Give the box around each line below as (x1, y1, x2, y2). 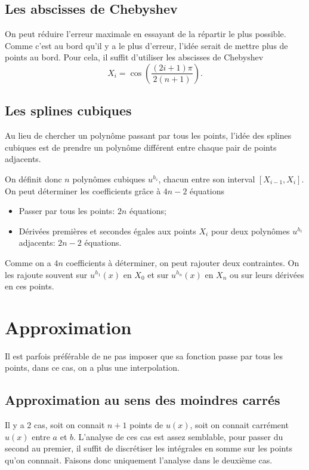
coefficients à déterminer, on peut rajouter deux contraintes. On (66, 256, 299, 268)
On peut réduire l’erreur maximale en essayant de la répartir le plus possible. (5, 28, 286, 40)
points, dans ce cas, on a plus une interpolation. (5, 361, 180, 374)
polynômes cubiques (72, 172, 146, 185)
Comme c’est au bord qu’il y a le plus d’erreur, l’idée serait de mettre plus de (5, 39, 288, 51)
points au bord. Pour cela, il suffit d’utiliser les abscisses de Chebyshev (5, 51, 264, 63)
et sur (147, 268, 169, 280)
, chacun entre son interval (158, 172, 255, 185)
